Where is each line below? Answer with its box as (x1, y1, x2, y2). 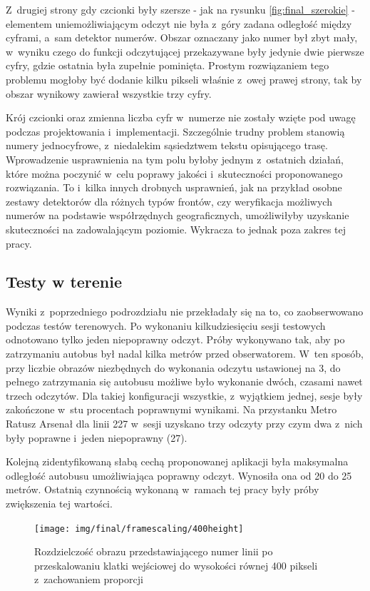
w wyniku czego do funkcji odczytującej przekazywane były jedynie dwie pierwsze (6, 44, 364, 59)
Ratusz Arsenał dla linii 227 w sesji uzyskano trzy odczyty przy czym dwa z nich (6, 416, 363, 431)
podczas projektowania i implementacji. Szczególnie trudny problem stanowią (6, 123, 345, 138)
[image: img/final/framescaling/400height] (34, 523, 244, 534)
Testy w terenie (6, 271, 123, 293)
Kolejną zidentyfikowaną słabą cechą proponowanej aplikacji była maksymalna (6, 454, 349, 469)
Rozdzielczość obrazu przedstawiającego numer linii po (34, 544, 273, 559)
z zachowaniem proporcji (34, 572, 143, 587)
